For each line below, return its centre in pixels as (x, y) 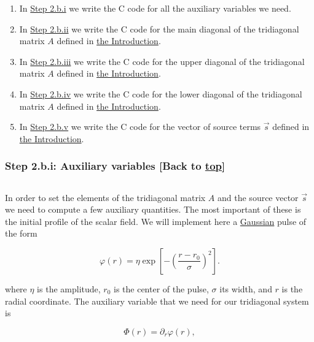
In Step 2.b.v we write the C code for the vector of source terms (140, 127)
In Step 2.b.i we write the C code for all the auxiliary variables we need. (155, 8)
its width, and (246, 288)
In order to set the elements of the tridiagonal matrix (105, 197)
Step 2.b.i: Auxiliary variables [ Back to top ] (115, 166)
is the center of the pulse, (161, 288)
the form (21, 233)
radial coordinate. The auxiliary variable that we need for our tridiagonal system (157, 301)
